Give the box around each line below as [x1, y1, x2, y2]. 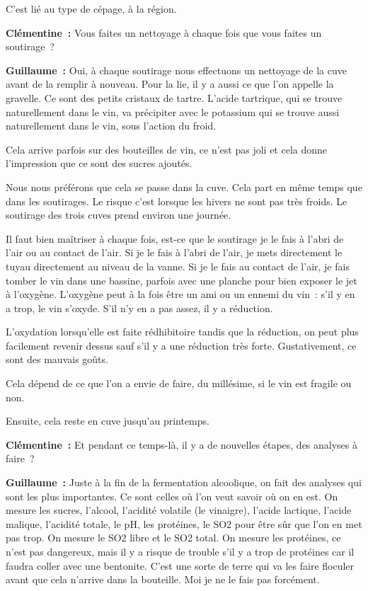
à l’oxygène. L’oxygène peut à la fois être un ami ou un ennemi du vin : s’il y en [6, 287, 355, 302]
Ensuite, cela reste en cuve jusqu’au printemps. [6, 413, 209, 428]
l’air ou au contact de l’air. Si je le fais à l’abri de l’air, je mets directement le [6, 245, 343, 260]
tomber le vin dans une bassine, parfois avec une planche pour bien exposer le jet [6, 272, 357, 287]
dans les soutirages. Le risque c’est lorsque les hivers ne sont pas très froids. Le [6, 193, 347, 208]
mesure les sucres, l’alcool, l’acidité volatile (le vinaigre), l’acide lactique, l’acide [6, 503, 352, 517]
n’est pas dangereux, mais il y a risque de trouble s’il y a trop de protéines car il [6, 544, 355, 558]
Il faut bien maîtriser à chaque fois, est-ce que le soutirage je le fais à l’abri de [6, 231, 344, 246]
